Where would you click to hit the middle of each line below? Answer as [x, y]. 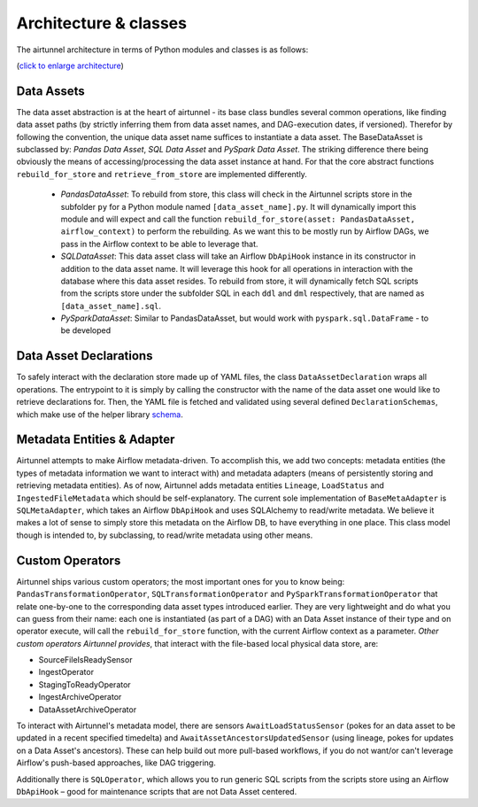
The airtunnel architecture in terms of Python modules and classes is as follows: [162, 50]
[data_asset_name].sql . [111, 306]
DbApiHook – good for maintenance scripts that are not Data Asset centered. [157, 791]
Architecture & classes [102, 23]
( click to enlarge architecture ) [70, 66]
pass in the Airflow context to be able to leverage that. [159, 244]
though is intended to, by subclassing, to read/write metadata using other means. [165, 535]
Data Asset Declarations [85, 356]
